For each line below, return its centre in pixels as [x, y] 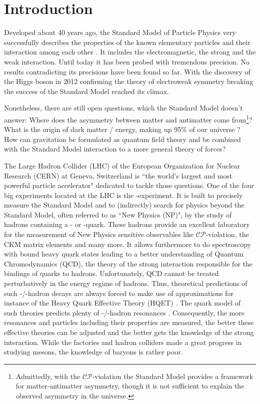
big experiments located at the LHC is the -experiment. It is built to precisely [123, 195]
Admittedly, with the [48, 376]
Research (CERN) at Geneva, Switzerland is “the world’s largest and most [118, 175]
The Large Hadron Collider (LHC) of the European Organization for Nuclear [122, 165]
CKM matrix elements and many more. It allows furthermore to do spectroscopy [128, 244]
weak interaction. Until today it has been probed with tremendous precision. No [127, 61]
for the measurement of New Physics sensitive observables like [99, 234]
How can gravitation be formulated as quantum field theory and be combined [122, 139]
